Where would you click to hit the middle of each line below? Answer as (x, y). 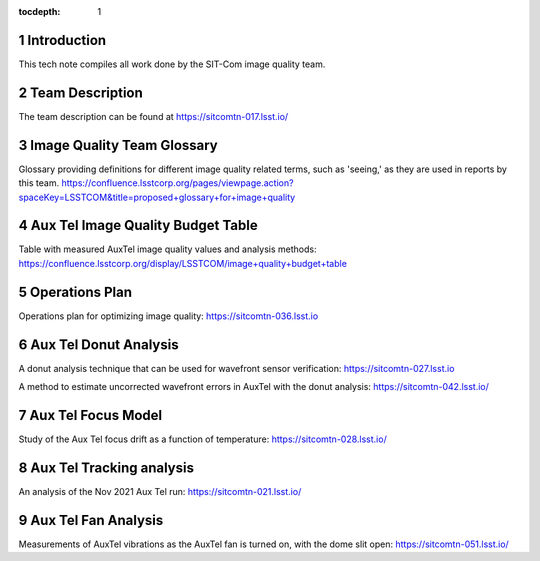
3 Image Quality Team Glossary (118, 145)
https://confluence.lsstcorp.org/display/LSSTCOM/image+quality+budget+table (182, 263)
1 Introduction (62, 40)
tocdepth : (39, 11)
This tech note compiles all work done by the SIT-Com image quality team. (172, 64)
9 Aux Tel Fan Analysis (91, 520)
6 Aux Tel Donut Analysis (98, 344)
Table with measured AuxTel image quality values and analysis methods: (167, 249)
